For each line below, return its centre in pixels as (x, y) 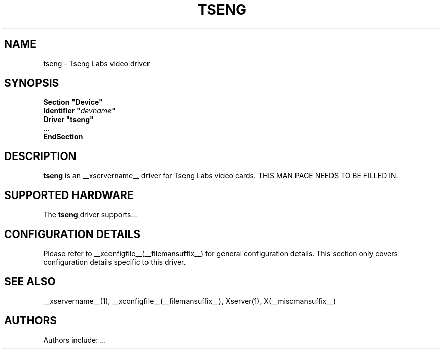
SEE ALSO (30, 282)
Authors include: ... (75, 340)
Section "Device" (73, 102)
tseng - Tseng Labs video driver (97, 63)
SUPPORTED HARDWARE (69, 195)
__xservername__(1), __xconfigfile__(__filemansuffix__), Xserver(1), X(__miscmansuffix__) (190, 301)
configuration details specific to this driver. (115, 262)
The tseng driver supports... (90, 215)
